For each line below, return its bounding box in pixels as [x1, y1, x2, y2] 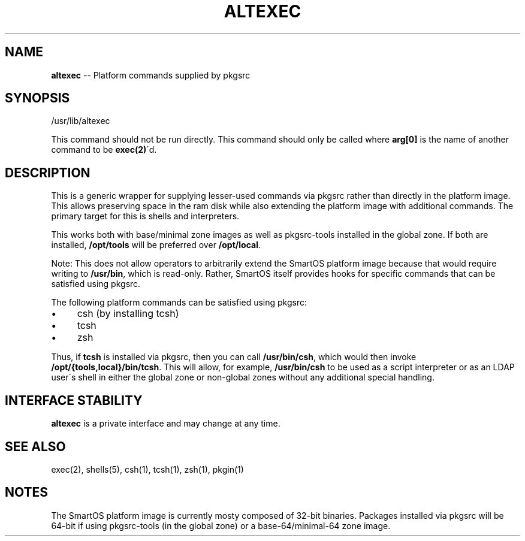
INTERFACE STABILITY [5, 392, 143, 408]
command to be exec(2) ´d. [51, 144, 157, 155]
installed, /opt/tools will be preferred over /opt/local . [51, 240, 261, 250]
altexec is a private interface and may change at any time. [51, 418, 280, 429]
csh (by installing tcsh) [77, 307, 179, 320]
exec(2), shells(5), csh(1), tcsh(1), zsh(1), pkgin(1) [51, 464, 244, 474]
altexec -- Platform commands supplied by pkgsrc [51, 69, 251, 80]
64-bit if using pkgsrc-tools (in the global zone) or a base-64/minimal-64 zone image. [51, 520, 391, 531]
